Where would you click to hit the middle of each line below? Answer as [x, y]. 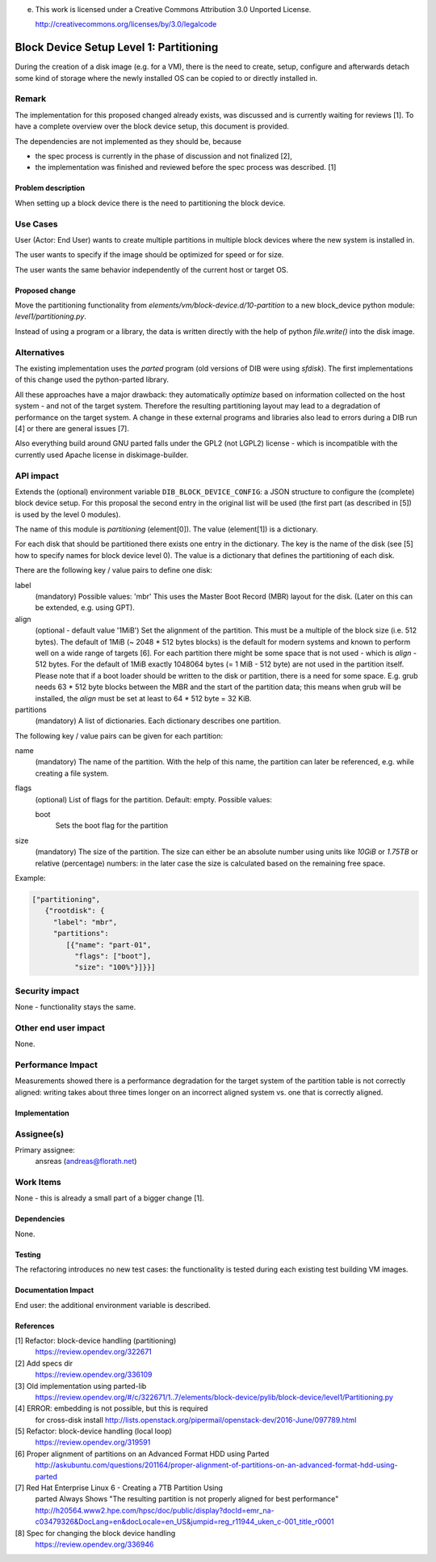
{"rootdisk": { [75, 911]
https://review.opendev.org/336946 [94, 1544]
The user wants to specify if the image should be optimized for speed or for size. [149, 255]
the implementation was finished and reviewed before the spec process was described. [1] [186, 167]
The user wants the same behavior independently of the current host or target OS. [152, 269]
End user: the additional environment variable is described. [113, 1305]
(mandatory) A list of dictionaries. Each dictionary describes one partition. [158, 721]
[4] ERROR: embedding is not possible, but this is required [111, 1408]
